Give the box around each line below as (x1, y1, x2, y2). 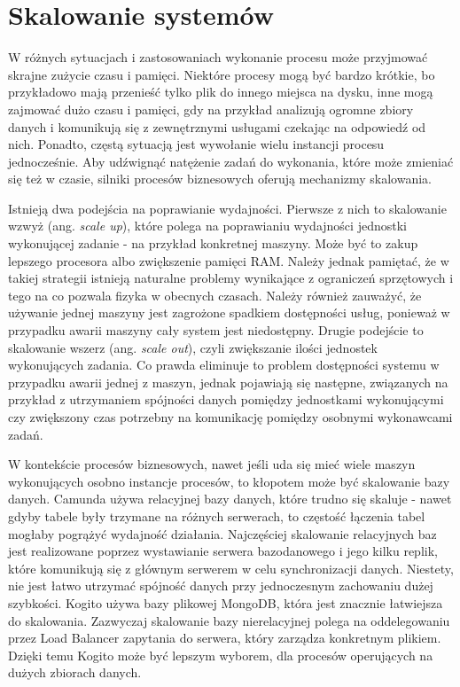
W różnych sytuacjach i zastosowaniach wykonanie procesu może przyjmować (8, 48, 428, 66)
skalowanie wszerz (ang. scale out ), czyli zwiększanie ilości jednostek (8, 338, 378, 356)
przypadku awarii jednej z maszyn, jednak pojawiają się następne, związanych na (8, 372, 448, 391)
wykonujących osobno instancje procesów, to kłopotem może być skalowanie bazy (8, 472, 450, 490)
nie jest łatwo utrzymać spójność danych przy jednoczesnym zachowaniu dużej (8, 576, 433, 595)
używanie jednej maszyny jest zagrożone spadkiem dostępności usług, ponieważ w (8, 303, 450, 322)
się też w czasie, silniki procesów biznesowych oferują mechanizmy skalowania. (8, 169, 433, 188)
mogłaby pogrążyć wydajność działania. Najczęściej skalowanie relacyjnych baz (8, 524, 437, 543)
